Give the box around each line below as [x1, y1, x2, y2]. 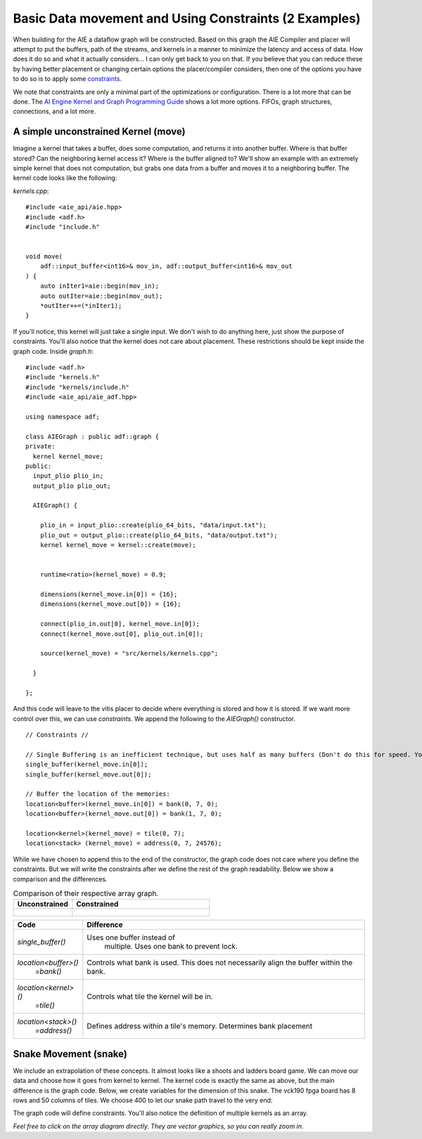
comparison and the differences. [13, 875, 108, 883]
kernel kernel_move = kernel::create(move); [39, 541, 196, 549]
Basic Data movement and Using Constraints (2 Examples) [13, 11, 362, 26]
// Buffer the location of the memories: [25, 790, 170, 798]
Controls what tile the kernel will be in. [87, 992, 214, 1002]
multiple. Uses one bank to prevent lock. [104, 942, 238, 952]
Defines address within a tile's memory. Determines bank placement [87, 1021, 313, 1031]
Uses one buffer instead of [87, 932, 176, 942]
